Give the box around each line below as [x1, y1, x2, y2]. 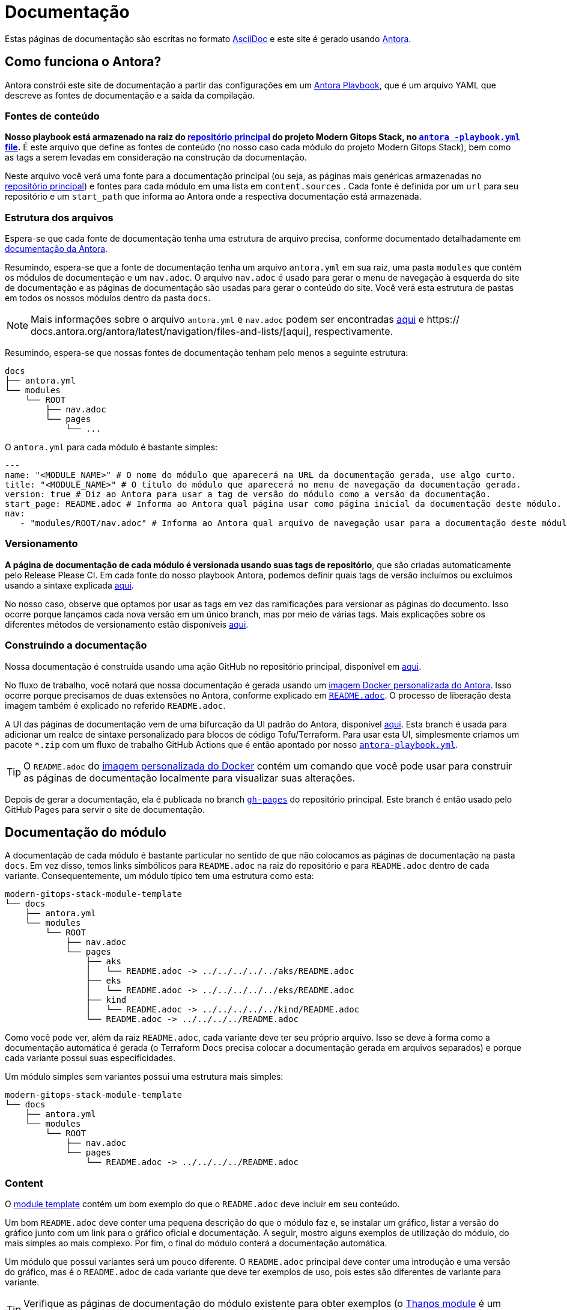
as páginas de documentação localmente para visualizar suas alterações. [23, 771, 356, 784]
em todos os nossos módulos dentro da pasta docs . [5, 293, 211, 304]
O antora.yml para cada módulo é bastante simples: [5, 442, 218, 453]
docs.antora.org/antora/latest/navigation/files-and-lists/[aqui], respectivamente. [31, 325, 393, 338]
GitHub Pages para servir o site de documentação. [5, 804, 205, 815]
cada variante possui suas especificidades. [5, 1053, 175, 1064]
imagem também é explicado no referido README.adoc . [5, 700, 226, 711]
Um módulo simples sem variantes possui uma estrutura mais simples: [5, 1071, 283, 1082]
